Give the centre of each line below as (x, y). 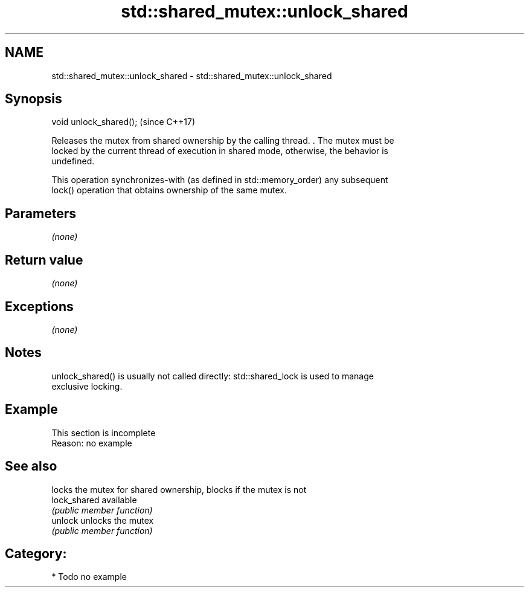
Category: (36, 553)
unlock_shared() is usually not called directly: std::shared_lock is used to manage (213, 376)
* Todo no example (89, 577)
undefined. (73, 161)
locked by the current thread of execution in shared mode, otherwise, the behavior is (220, 151)
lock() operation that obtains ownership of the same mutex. (169, 190)
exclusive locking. (87, 386)
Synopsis (34, 99)
